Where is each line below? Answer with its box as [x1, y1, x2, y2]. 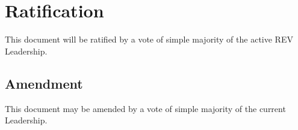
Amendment [5, 74, 83, 92]
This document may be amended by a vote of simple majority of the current [5, 102, 286, 114]
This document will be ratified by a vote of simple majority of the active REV [5, 33, 293, 46]
